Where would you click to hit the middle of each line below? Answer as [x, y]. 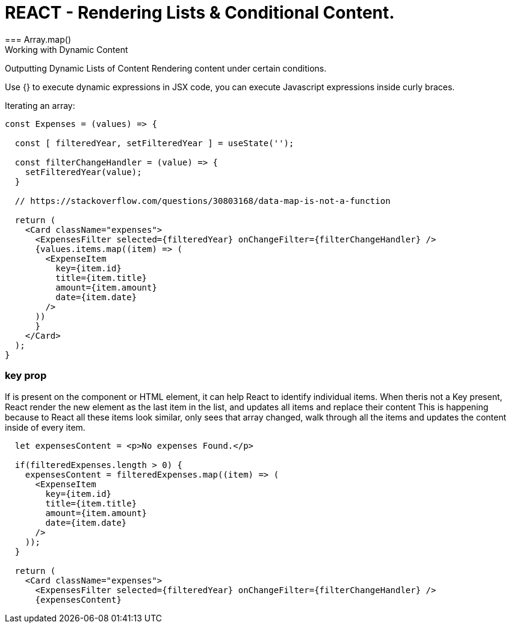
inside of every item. [45, 427]
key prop [26, 376]
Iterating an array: [40, 105]
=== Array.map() [38, 39]
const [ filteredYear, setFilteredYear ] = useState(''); [154, 143]
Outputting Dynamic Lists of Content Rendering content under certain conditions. [166, 68]
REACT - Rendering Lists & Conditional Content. [200, 13]
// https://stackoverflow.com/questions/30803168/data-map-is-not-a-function [203, 201]
